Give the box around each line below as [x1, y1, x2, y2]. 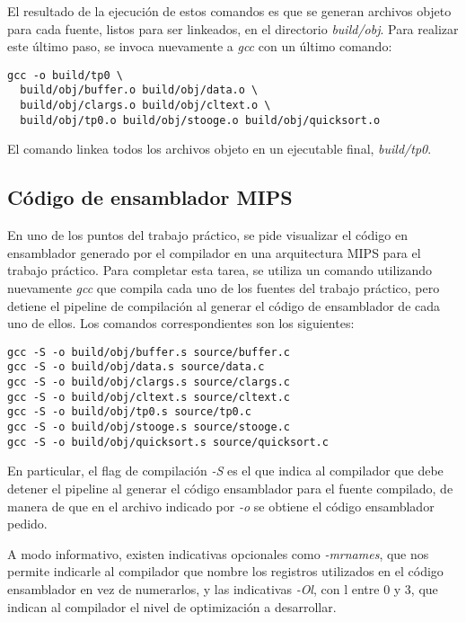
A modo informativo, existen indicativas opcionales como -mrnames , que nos [7, 544, 429, 563]
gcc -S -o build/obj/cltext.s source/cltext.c [7, 390, 290, 404]
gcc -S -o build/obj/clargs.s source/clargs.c [7, 376, 290, 389]
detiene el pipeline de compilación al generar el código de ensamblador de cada [7, 296, 441, 315]
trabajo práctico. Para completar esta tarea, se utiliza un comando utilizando [7, 261, 433, 280]
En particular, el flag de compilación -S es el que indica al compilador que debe [7, 461, 444, 480]
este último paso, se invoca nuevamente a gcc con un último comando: [7, 37, 392, 56]
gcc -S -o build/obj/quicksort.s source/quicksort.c [7, 435, 329, 449]
